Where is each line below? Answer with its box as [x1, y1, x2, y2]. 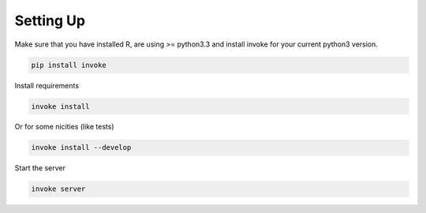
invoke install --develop [31, 143, 132, 152]
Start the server [14, 163, 66, 173]
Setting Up [14, 12, 86, 29]
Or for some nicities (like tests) [14, 122, 114, 132]
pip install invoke [31, 60, 106, 69]
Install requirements [14, 80, 79, 90]
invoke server [31, 185, 86, 193]
